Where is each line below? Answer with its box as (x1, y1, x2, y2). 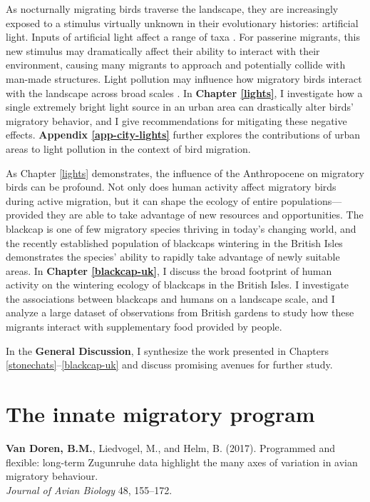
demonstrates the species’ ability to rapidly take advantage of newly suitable (6, 249, 340, 264)
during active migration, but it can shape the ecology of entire (6, 193, 278, 208)
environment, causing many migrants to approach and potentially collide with (6, 57, 346, 72)
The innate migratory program (6, 399, 315, 428)
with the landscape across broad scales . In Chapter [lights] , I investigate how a (6, 85, 363, 100)
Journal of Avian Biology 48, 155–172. (6, 482, 173, 497)
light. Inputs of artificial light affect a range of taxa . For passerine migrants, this (6, 29, 361, 44)
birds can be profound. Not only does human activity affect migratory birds (6, 179, 336, 194)
